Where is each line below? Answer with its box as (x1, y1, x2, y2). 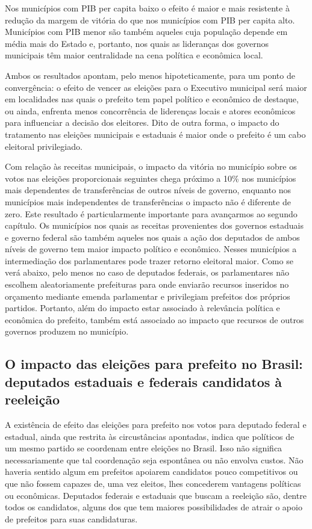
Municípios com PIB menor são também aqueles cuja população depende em (5, 25, 288, 38)
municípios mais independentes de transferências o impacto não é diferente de (5, 195, 291, 208)
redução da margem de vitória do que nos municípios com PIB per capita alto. (5, 13, 295, 26)
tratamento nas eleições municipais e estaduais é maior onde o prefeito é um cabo (5, 128, 306, 140)
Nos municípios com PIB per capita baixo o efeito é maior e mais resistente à (5, 2, 290, 14)
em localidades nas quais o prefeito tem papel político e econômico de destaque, (5, 93, 299, 105)
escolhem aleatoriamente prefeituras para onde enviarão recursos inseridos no (5, 278, 289, 291)
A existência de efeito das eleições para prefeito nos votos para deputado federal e (5, 418, 307, 431)
